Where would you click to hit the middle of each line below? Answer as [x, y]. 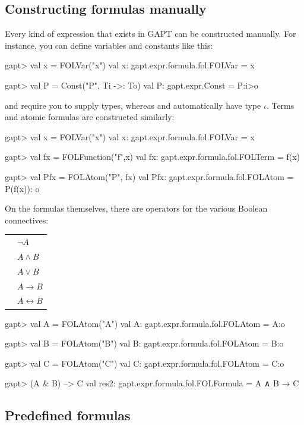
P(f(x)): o [22, 188]
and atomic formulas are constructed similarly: [90, 117]
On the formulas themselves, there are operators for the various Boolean [136, 208]
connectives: [27, 220]
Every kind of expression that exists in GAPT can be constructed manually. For [151, 34]
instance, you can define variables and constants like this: [109, 45]
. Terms [280, 105]
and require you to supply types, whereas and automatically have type [133, 105]
